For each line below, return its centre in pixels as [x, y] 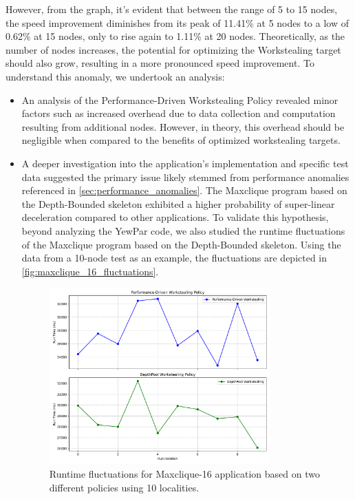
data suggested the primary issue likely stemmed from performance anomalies [185, 177]
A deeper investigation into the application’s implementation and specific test [185, 163]
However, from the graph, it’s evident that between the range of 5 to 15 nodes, [172, 9]
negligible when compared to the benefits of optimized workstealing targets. [181, 140]
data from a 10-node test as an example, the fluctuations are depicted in [174, 258]
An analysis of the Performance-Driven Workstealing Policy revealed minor [180, 99]
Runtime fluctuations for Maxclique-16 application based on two [184, 473]
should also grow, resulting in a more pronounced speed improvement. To [160, 63]
